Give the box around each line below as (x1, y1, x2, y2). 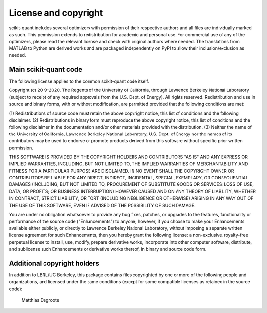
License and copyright (9, 7, 103, 18)
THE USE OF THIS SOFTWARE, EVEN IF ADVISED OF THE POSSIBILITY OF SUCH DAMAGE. (9, 202, 196, 208)
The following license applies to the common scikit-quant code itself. (9, 78, 149, 84)
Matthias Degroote (21, 297, 59, 303)
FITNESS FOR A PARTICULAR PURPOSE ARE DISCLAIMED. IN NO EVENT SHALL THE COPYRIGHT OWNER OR (9, 168, 234, 174)
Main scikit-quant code (9, 65, 83, 74)
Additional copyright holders (9, 259, 100, 267)
